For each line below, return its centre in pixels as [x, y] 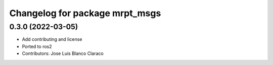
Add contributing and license [52, 39]
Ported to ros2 [37, 46]
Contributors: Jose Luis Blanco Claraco [63, 53]
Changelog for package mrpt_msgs [85, 13]
